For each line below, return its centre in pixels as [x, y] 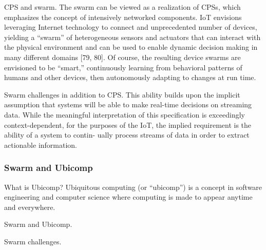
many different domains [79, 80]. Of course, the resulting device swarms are [122, 57]
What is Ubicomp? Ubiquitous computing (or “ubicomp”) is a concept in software [133, 187]
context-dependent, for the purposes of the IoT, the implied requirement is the [128, 124]
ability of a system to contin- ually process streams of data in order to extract [127, 135]
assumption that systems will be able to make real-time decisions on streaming [128, 104]
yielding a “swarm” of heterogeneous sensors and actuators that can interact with [132, 37]
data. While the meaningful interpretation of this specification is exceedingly [125, 114]
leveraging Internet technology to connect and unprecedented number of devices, [131, 27]
